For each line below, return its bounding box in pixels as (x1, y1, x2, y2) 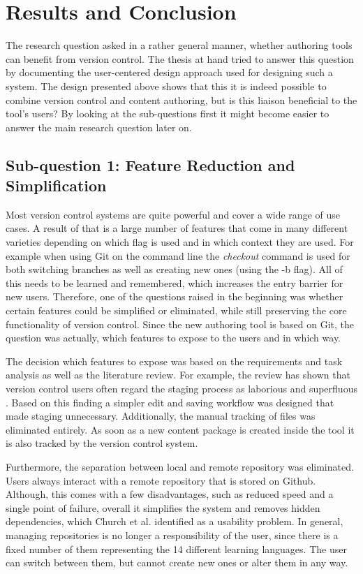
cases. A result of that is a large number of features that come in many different (6, 221, 348, 235)
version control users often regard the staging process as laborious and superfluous (6, 381, 357, 395)
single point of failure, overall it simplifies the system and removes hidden (6, 500, 320, 515)
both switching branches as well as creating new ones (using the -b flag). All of (6, 262, 343, 277)
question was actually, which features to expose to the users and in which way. (6, 330, 341, 345)
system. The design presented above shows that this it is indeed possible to (6, 78, 327, 93)
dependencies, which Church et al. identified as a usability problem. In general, (6, 514, 343, 529)
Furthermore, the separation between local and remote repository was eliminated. (6, 459, 354, 473)
